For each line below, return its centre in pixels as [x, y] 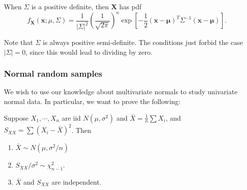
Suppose [16, 117]
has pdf [130, 6]
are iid [71, 117]
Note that [19, 42]
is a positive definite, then [70, 6]
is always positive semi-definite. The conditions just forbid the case [143, 42]
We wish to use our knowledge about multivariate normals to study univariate [121, 92]
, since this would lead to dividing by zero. [89, 52]
